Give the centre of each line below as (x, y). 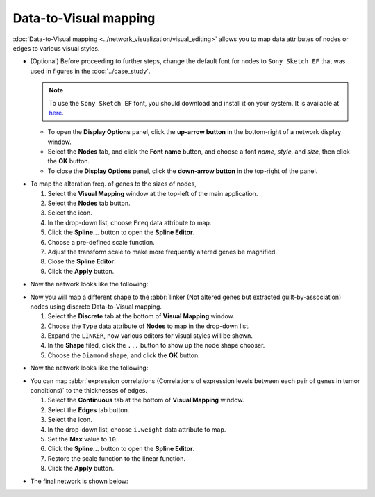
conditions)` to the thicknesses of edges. (89, 391)
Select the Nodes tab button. (89, 203)
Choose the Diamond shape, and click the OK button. (124, 355)
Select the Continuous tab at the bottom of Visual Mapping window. (146, 400)
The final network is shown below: (79, 481)
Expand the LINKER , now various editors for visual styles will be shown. (150, 336)
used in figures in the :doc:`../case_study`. (90, 71)
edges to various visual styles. (56, 48)
